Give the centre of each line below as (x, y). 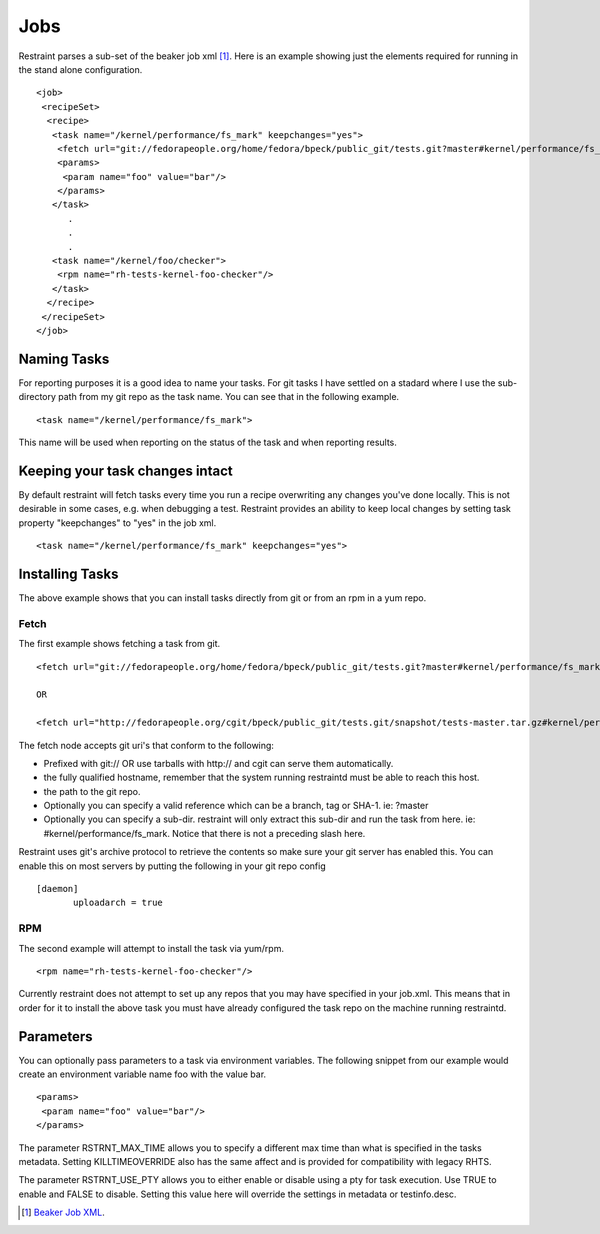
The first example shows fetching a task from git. (119, 644)
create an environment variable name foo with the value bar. (142, 1074)
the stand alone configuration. (80, 69)
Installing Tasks (68, 573)
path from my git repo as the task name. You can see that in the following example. (229, 397)
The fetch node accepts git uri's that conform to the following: (146, 745)
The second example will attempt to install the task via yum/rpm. (151, 948)
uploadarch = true (118, 903)
